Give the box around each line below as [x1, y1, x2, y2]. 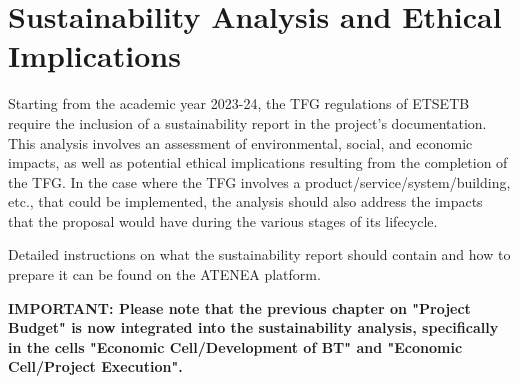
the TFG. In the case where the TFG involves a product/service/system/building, [8, 171, 511, 192]
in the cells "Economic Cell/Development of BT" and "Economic [8, 336, 463, 357]
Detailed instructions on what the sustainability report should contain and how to [8, 244, 511, 265]
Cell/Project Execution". [8, 356, 183, 377]
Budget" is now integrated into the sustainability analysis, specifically [8, 317, 499, 338]
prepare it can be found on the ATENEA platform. [8, 264, 321, 285]
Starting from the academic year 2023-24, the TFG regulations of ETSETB [8, 93, 470, 114]
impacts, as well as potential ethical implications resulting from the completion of [8, 152, 508, 173]
